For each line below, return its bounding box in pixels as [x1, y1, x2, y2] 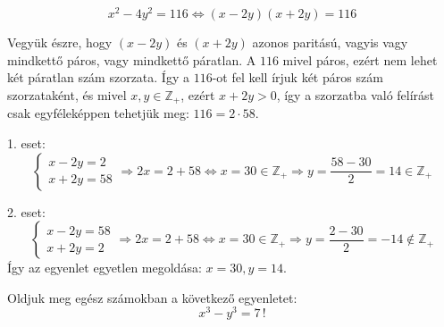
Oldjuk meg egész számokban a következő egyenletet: [7, 288, 297, 306]
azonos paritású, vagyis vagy [252, 33, 408, 52]
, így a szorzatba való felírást [276, 85, 435, 104]
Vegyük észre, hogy [7, 33, 113, 52]
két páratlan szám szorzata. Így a [7, 68, 189, 87]
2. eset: [7, 202, 46, 221]
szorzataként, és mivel [7, 85, 127, 104]
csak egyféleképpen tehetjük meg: [7, 104, 189, 122]
